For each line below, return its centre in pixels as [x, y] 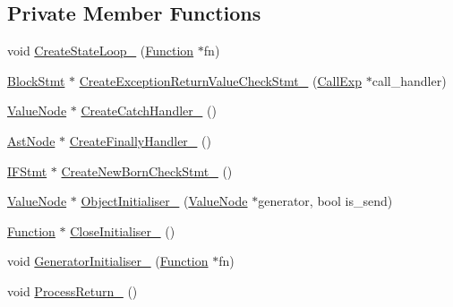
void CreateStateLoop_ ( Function [101, 51]
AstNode [31, 140]
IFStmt [27, 171]
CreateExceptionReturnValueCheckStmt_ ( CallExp [221, 80]
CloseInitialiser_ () [123, 230]
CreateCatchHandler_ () [149, 111]
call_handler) [409, 80]
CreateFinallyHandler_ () [140, 140]
